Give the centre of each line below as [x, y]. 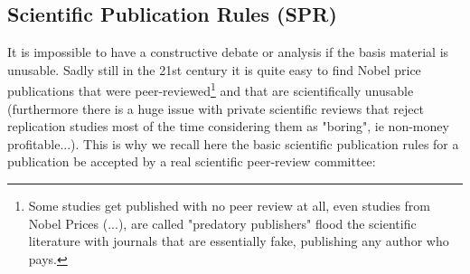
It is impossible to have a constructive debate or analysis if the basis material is [228, 52]
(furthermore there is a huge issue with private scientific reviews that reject [216, 108]
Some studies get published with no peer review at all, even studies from [230, 206]
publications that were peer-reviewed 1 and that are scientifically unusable [211, 90]
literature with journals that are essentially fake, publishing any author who [239, 241]
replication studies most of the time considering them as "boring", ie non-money [228, 126]
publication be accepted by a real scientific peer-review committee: [192, 161]
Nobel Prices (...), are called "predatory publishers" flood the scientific [222, 223]
